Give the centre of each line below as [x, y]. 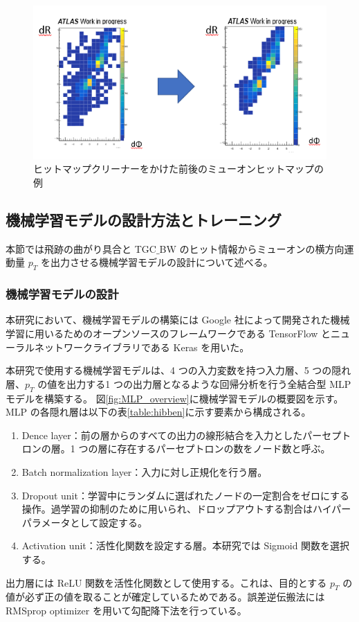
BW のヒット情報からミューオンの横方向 [252, 248]
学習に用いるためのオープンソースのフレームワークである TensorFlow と [168, 334]
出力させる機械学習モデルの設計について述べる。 [162, 262]
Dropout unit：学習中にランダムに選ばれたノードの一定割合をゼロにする [186, 495]
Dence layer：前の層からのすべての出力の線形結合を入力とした [162, 435]
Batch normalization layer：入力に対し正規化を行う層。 [145, 472]
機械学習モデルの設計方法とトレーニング [144, 220]
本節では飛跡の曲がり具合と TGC [81, 248]
